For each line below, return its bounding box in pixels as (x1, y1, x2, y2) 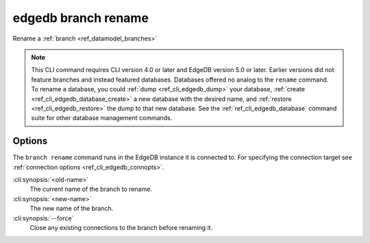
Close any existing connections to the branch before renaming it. (29, 223, 213, 231)
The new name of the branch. (29, 205, 114, 213)
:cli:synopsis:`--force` (12, 213, 74, 222)
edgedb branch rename (12, 10, 149, 25)
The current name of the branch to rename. (29, 185, 152, 194)
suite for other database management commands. (31, 114, 173, 122)
